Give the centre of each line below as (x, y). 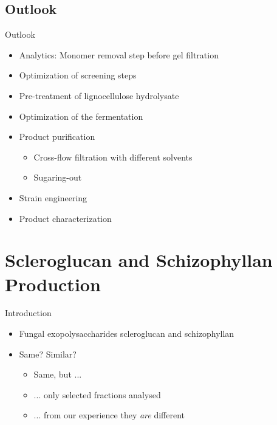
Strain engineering (53, 197)
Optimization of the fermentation (81, 116)
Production (53, 284)
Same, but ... (58, 374)
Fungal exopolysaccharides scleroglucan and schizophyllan (127, 333)
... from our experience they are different (109, 415)
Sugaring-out (58, 177)
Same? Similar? (48, 354)
